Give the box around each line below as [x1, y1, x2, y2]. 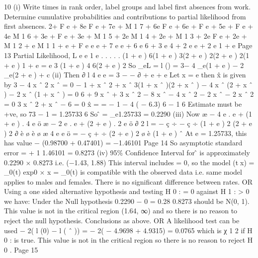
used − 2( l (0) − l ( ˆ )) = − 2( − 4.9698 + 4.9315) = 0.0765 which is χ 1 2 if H [4, 225, 253, 235]
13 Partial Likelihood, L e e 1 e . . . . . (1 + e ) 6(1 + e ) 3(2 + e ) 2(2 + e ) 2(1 [4, 50, 250, 60]
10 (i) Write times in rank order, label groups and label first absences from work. [4, 1, 251, 11]
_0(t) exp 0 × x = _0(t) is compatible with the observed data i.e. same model [4, 167, 242, 177]
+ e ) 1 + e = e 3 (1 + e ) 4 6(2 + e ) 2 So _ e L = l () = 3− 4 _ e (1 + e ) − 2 [4, 60, 244, 70]
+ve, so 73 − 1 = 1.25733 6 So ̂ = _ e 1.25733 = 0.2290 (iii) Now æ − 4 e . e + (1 [4, 108, 252, 119]
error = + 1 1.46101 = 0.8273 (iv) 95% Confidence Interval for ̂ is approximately [4, 147, 250, 157]
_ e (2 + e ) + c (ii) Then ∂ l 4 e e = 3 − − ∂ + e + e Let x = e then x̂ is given [4, 69, 246, 80]
